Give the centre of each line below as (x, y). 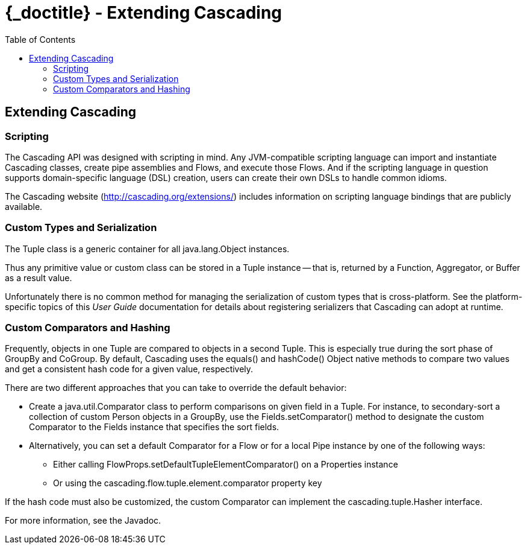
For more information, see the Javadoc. (83, 521)
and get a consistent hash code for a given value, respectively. (129, 369)
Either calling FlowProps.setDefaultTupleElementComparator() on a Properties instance (226, 465)
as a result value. (39, 278)
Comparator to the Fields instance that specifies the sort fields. (154, 427)
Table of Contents (40, 39)
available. (24, 206)
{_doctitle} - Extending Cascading (144, 13)
